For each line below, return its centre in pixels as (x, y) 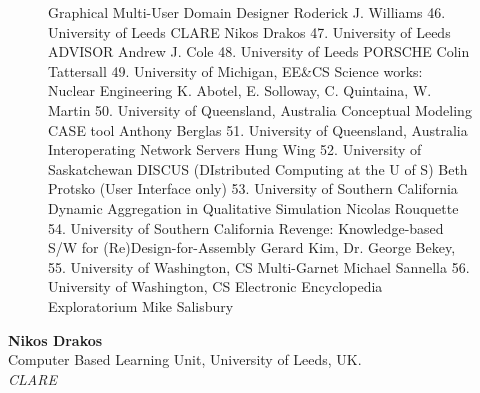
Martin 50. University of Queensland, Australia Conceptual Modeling (260, 109)
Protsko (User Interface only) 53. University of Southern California (253, 188)
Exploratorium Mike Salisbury (141, 305)
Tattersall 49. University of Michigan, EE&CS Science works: (235, 70)
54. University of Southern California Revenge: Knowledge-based (246, 227)
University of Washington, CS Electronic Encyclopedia (215, 286)
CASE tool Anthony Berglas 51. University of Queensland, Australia (258, 129)
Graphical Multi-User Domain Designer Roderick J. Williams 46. (247, 12)
